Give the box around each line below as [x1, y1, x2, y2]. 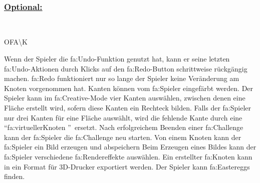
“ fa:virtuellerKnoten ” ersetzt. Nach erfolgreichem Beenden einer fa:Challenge [4, 122, 243, 132]
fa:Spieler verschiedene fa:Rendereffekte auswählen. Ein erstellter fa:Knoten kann [4, 151, 252, 161]
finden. [4, 171, 25, 181]
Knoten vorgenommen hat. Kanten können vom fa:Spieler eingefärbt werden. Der [4, 82, 253, 93]
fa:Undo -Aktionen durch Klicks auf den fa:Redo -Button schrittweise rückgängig [4, 63, 247, 73]
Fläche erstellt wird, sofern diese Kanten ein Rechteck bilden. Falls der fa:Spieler [4, 102, 251, 112]
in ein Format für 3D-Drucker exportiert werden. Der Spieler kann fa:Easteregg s [4, 161, 250, 171]
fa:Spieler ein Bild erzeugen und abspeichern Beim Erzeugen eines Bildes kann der [4, 141, 256, 152]
